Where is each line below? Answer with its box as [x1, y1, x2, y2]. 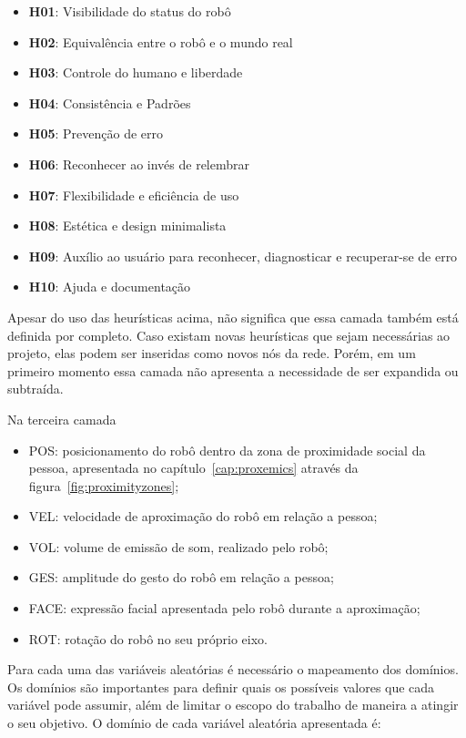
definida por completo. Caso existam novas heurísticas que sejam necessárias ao [7, 325, 451, 344]
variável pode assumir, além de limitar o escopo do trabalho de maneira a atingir [7, 695, 459, 714]
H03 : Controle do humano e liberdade [28, 63, 243, 82]
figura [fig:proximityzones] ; [28, 476, 179, 495]
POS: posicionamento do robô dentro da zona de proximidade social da [28, 440, 426, 459]
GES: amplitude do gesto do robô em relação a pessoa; [28, 568, 334, 587]
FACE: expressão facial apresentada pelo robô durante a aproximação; [28, 599, 420, 618]
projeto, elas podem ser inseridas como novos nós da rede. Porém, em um [7, 343, 416, 363]
